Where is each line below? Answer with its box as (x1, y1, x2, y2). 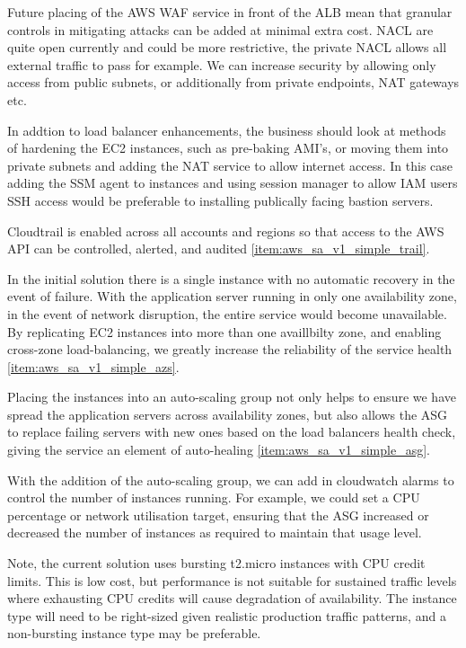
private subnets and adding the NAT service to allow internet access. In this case (7, 155, 453, 174)
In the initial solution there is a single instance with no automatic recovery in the (7, 269, 455, 288)
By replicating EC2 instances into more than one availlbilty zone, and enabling (7, 322, 442, 341)
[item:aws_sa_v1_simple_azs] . (7, 357, 180, 376)
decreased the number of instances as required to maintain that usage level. (7, 523, 422, 542)
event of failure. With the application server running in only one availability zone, (7, 287, 457, 306)
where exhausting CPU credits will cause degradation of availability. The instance (7, 589, 457, 608)
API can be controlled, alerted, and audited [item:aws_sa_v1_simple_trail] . (7, 239, 430, 258)
